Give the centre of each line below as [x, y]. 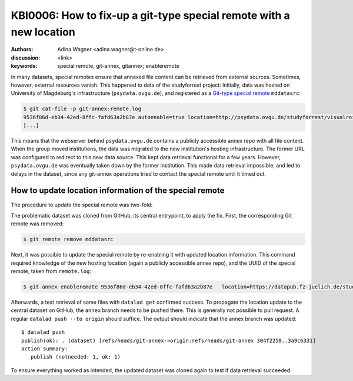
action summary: [45, 349]
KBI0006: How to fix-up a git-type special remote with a [151, 15]
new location [43, 32]
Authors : [22, 50]
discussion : [26, 58]
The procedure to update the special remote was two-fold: [82, 205]
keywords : [24, 66]
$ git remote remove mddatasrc [69, 239]
